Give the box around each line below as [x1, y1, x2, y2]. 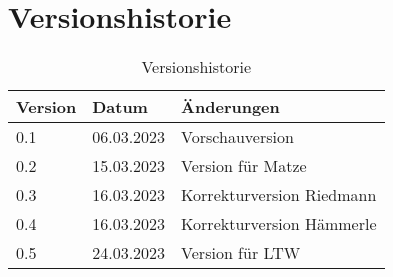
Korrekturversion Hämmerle [181, 212, 377, 236]
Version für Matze [181, 154, 307, 178]
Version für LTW [181, 241, 301, 265]
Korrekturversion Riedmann [181, 183, 377, 207]
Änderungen [181, 95, 280, 119]
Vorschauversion [181, 125, 294, 149]
